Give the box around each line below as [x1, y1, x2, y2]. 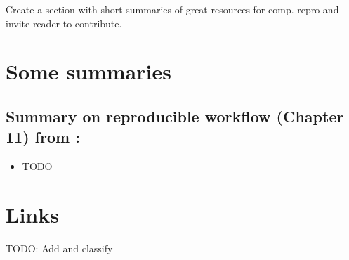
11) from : [6, 126, 80, 148]
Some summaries [6, 57, 171, 86]
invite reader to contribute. [6, 15, 122, 30]
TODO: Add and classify [6, 240, 113, 255]
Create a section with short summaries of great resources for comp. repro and [6, 2, 339, 16]
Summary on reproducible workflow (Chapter [6, 105, 344, 126]
